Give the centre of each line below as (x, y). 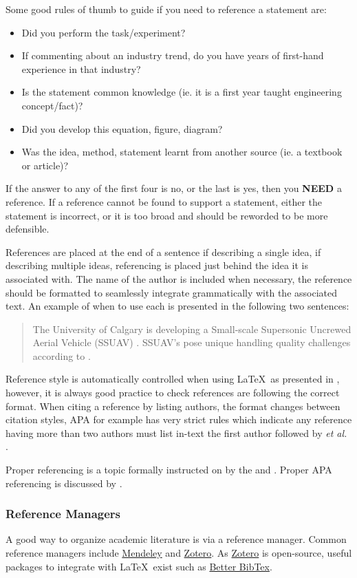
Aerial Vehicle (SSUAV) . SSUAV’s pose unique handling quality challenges (192, 342)
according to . (62, 355)
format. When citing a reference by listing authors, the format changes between (173, 406)
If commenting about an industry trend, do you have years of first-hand (173, 55)
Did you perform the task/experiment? (104, 32)
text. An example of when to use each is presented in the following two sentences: (177, 306)
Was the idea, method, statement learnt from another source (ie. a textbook (182, 152)
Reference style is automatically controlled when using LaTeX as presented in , (173, 379)
